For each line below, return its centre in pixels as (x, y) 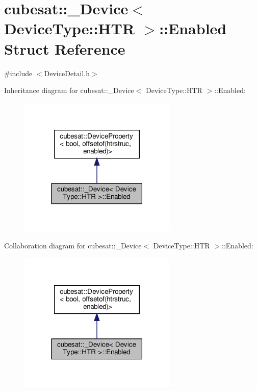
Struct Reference (65, 48)
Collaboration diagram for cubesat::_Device (73, 246)
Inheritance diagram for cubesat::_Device (69, 90)
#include (18, 73)
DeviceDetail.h (67, 73)
